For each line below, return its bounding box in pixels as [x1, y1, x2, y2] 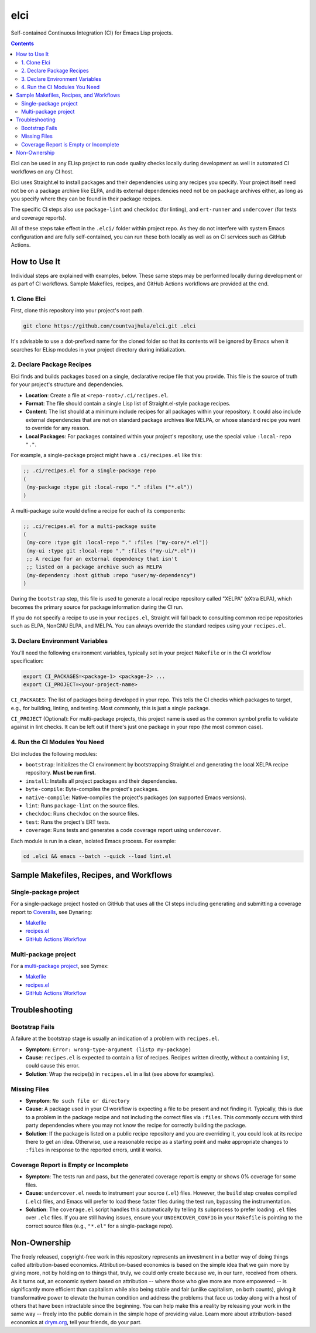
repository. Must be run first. [25, 769, 97, 776]
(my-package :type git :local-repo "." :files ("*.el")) [26, 484, 193, 490]
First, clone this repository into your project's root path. [11, 307, 145, 314]
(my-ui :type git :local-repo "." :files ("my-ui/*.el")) [26, 547, 196, 554]
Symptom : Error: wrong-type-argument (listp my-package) [25, 1046, 191, 1053]
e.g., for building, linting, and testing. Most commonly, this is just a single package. [11, 704, 210, 711]
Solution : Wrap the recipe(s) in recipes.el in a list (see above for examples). [25, 1070, 215, 1078]
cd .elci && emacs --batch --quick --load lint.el [23, 853, 172, 860]
